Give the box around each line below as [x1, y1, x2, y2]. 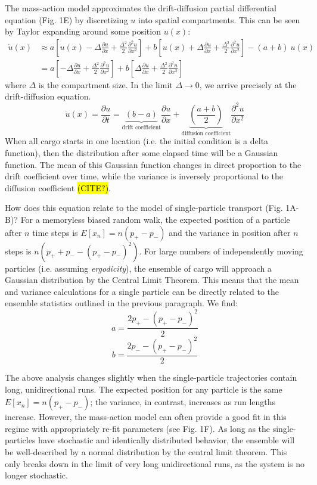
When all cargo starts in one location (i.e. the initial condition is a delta [5, 135, 269, 147]
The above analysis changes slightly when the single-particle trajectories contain [5, 371, 297, 384]
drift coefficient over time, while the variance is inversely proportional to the [5, 170, 284, 182]
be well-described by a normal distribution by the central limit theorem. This [5, 446, 287, 458]
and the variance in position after [169, 226, 291, 238]
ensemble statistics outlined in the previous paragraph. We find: [5, 297, 238, 309]
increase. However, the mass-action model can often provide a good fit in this [5, 411, 287, 423]
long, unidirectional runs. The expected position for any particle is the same [5, 383, 282, 395]
